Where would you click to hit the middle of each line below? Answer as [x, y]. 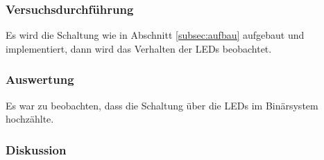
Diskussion [36, 149]
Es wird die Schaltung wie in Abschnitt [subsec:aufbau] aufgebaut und [155, 35]
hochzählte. [30, 119]
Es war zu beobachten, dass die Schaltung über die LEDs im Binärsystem [162, 105]
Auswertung [40, 79]
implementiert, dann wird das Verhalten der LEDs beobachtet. [139, 48]
